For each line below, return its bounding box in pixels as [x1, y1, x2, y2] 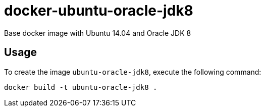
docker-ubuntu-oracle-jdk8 [4, 2, 193, 19]
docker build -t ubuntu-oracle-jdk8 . [4, 83, 157, 91]
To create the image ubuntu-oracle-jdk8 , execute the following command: [4, 67, 261, 76]
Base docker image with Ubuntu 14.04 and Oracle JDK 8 [4, 28, 191, 37]
